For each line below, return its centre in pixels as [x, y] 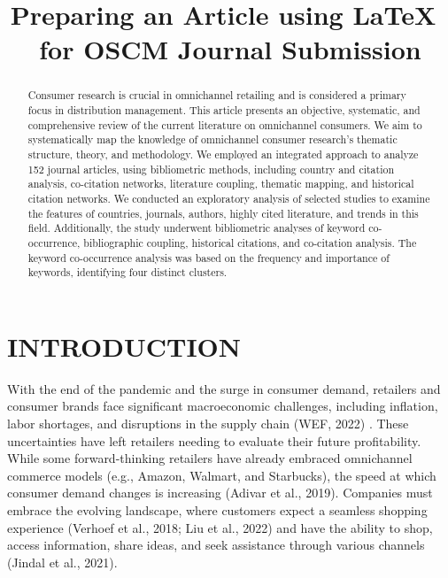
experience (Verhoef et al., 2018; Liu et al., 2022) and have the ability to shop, [220, 527]
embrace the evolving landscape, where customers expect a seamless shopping [217, 509]
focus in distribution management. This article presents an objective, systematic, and [224, 110]
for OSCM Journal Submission [230, 49]
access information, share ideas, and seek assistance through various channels [216, 545]
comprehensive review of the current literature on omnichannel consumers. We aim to [225, 124]
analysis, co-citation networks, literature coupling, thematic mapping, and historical [221, 184]
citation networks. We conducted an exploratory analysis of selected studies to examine [229, 198]
